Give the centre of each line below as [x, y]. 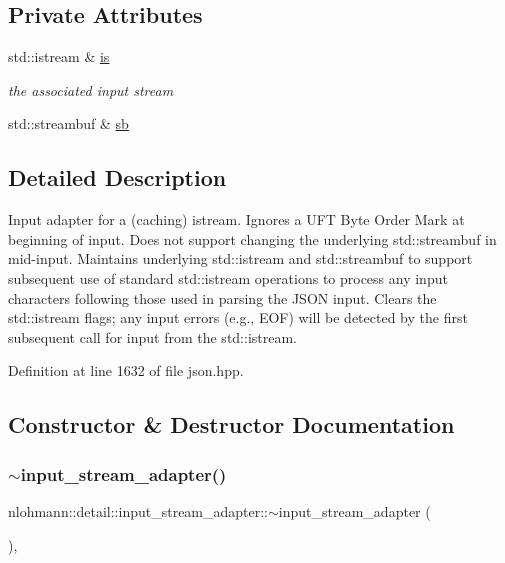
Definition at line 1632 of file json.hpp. [126, 370]
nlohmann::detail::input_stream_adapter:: [138, 510]
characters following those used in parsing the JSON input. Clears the [222, 297]
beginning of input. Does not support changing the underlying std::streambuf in [252, 238]
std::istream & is [59, 56]
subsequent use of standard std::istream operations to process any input [228, 277]
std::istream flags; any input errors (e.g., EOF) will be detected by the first [238, 317]
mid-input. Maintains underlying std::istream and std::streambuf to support [240, 258]
